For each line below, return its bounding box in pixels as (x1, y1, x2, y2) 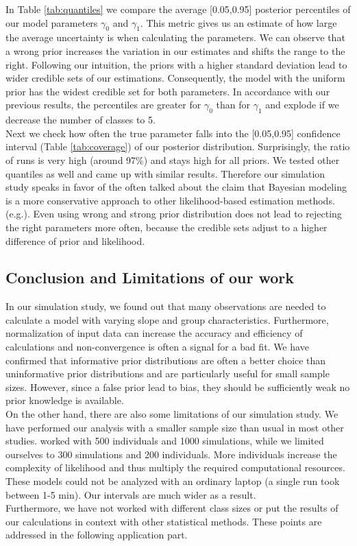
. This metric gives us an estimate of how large (140, 15, 337, 29)
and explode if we (265, 97, 339, 112)
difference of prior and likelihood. (5, 233, 145, 248)
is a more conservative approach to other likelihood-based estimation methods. (5, 193, 335, 207)
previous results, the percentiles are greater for (5, 97, 201, 112)
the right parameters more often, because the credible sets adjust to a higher (5, 219, 328, 234)
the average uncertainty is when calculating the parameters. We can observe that (5, 30, 345, 45)
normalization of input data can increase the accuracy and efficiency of (5, 326, 303, 340)
